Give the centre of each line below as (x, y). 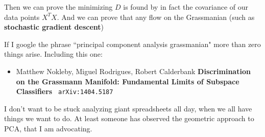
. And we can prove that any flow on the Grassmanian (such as (156, 17)
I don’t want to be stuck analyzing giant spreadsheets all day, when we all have (128, 108)
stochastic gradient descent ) (54, 27)
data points (22, 17)
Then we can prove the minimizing (58, 7)
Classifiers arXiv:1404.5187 (65, 91)
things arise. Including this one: (53, 54)
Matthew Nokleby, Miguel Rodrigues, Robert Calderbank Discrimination (133, 71)
